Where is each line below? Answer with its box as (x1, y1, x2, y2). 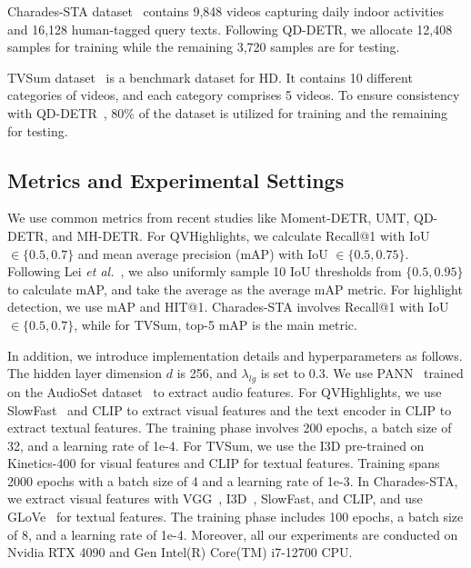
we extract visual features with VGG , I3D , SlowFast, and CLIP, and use (7, 489, 423, 508)
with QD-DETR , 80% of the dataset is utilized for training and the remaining (7, 103, 448, 122)
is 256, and (176, 364, 237, 383)
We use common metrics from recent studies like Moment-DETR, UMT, (7, 208, 410, 227)
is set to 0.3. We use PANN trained (260, 364, 464, 383)
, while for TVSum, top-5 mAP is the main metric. (74, 314, 357, 334)
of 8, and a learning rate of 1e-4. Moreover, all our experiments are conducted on (7, 524, 458, 543)
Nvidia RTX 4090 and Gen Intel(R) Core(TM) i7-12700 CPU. (7, 543, 353, 562)
